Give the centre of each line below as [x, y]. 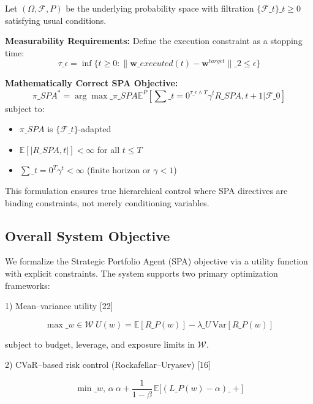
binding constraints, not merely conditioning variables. [107, 202]
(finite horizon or [119, 170]
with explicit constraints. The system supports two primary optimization [141, 273]
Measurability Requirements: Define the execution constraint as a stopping [154, 41]
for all [108, 149]
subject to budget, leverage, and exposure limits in [100, 344]
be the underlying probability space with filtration [160, 8]
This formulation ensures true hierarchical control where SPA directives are [146, 190]
